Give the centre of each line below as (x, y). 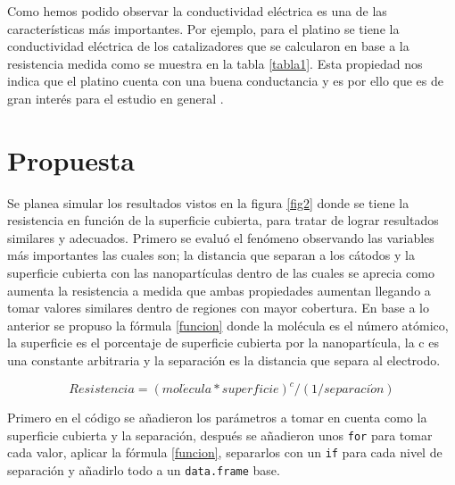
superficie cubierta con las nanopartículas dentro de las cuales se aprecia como (221, 273)
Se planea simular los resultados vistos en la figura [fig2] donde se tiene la (208, 202)
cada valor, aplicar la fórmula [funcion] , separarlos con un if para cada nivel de (225, 452)
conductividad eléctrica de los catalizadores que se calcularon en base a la (208, 46)
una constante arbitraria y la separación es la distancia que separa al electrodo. (224, 360)
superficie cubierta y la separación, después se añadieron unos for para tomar (220, 435)
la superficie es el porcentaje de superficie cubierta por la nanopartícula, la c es (223, 343)
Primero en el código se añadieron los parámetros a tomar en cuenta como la (217, 418)
